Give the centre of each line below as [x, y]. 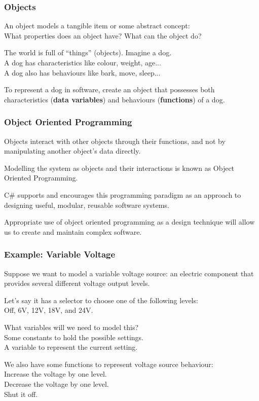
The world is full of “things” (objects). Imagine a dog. [88, 52]
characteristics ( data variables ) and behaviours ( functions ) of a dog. [115, 99]
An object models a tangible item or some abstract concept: [97, 26]
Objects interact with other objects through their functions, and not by [115, 141]
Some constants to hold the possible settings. [74, 337]
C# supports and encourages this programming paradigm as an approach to [123, 194]
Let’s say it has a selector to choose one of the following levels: [101, 300]
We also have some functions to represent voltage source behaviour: [109, 364]
